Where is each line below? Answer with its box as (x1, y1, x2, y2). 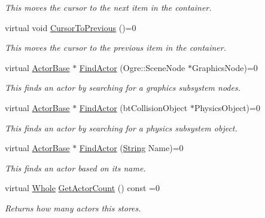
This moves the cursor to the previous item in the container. (5, 41, 227, 54)
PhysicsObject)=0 (194, 101, 260, 113)
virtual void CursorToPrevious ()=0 (5, 21, 136, 33)
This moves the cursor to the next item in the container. (5, 1, 212, 13)
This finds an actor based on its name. (5, 161, 146, 174)
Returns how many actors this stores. (5, 201, 141, 214)
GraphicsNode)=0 (191, 61, 258, 73)
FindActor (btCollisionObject (79, 101, 188, 113)
